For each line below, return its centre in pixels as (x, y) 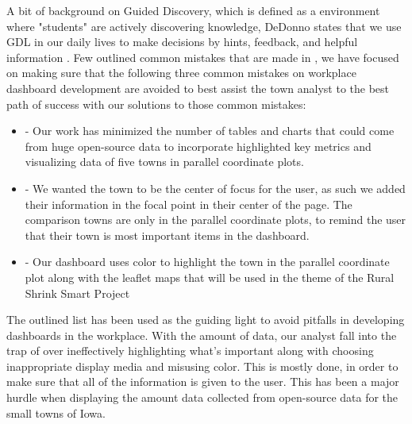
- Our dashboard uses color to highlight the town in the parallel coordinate (207, 262)
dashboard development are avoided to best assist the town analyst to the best (198, 88)
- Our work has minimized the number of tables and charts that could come (210, 131)
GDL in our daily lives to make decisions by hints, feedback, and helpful (182, 42)
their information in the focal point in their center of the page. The (189, 204)
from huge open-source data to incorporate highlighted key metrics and (198, 146)
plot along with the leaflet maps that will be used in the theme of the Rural (210, 277)
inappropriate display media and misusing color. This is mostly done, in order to (202, 366)
